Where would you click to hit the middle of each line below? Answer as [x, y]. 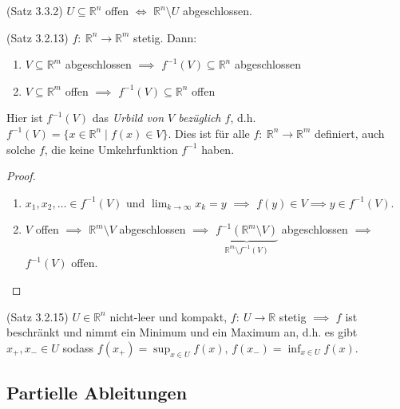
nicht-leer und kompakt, [168, 316]
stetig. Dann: [165, 37]
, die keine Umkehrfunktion [111, 149]
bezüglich [200, 118]
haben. [218, 149]
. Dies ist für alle [209, 133]
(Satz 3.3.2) [35, 10]
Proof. [21, 176]
